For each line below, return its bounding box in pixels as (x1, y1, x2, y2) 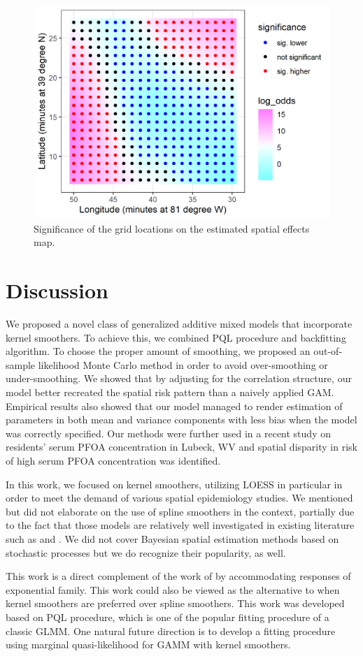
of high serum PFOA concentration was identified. (6, 453, 221, 467)
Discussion (6, 276, 108, 305)
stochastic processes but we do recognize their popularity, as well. (6, 545, 286, 560)
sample (6, 357, 36, 372)
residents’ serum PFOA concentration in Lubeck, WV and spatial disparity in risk (6, 439, 357, 454)
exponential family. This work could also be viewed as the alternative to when (6, 582, 340, 597)
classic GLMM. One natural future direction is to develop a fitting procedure (6, 623, 336, 638)
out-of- (313, 344, 343, 358)
